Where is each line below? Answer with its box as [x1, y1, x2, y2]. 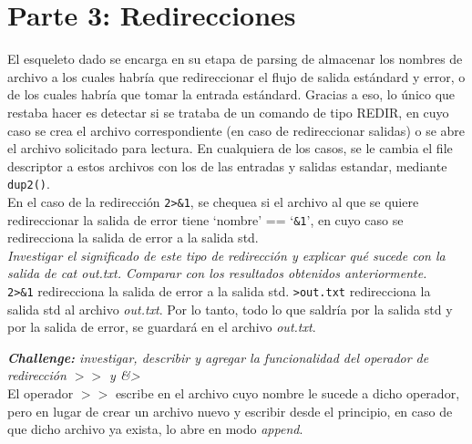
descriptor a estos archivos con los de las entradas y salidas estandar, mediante [7, 156, 447, 175]
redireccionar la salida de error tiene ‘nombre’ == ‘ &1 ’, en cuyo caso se [7, 210, 404, 229]
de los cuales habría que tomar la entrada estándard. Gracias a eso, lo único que [7, 85, 456, 104]
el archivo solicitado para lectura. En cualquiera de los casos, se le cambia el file [7, 139, 453, 158]
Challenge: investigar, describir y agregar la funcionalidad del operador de [7, 347, 429, 367]
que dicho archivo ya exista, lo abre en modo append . [7, 419, 303, 439]
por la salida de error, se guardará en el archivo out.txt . [7, 317, 316, 336]
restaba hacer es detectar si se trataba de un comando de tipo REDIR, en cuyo [7, 102, 449, 121]
